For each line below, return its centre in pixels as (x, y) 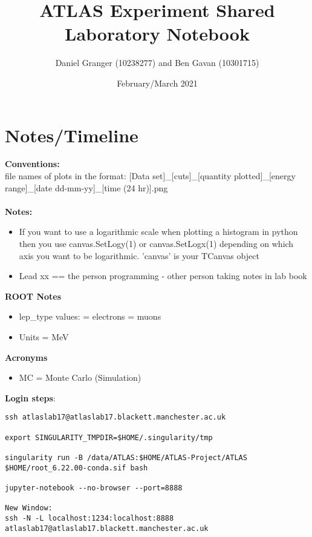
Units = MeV (44, 336)
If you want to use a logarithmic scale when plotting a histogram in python (158, 232)
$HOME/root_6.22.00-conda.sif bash (76, 468)
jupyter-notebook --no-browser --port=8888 (94, 488)
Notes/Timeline (72, 135)
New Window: (29, 508)
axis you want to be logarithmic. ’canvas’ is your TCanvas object (139, 255)
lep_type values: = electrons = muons (90, 316)
